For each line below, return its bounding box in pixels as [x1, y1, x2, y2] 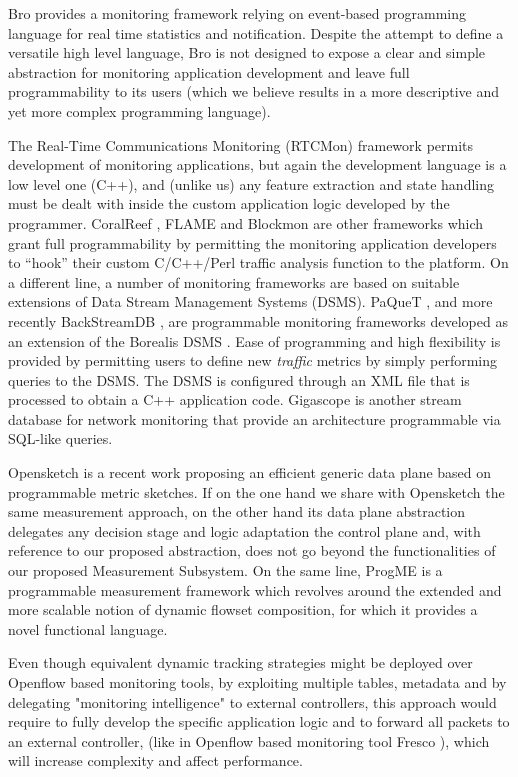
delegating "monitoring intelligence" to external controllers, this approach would [8, 691, 497, 712]
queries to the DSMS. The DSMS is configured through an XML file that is [8, 369, 470, 390]
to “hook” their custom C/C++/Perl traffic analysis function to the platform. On [8, 252, 509, 273]
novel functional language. [8, 618, 168, 639]
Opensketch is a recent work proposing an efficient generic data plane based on [8, 462, 492, 483]
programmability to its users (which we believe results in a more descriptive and [8, 81, 500, 102]
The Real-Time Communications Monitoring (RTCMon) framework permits [8, 134, 474, 155]
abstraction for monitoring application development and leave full [8, 61, 410, 82]
